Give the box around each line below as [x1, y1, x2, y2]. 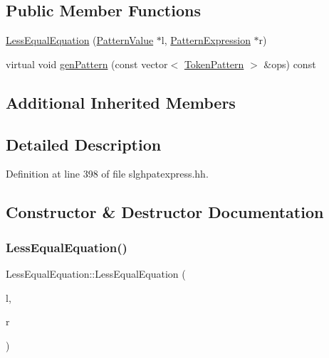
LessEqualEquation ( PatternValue [6, 33, 154, 48]
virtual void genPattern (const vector [6, 56, 168, 71]
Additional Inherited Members [6, 91, 236, 113]
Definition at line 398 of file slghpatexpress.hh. [6, 166, 209, 181]
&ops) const [263, 56, 316, 71]
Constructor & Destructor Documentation [6, 201, 324, 223]
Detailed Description [6, 133, 162, 155]
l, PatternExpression [161, 33, 251, 48]
